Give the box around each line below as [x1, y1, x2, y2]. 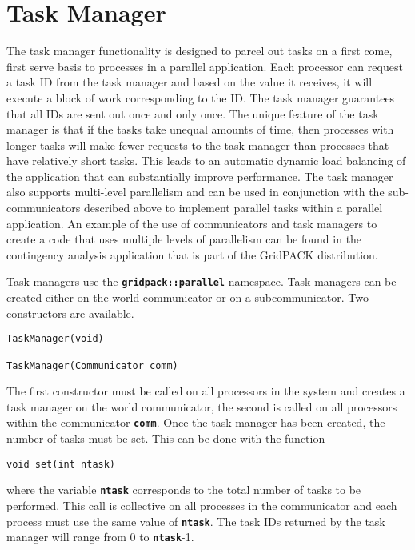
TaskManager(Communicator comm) [6, 359, 178, 371]
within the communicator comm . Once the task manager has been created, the [6, 414, 385, 431]
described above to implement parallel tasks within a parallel [83, 199, 383, 216]
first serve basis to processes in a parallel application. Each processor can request [6, 58, 403, 74]
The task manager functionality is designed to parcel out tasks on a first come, [6, 42, 393, 59]
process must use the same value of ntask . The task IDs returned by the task [6, 512, 385, 529]
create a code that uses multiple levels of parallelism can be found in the [6, 231, 362, 247]
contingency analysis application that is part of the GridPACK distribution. [6, 246, 378, 263]
